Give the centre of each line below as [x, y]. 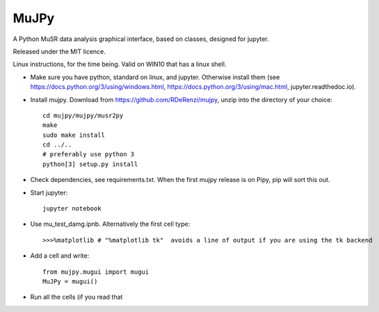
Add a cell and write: [60, 256]
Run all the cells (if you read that [76, 297]
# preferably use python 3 [89, 154]
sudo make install [74, 135]
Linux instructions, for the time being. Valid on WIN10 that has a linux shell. [120, 64]
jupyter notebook [72, 209]
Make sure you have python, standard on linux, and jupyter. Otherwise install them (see [155, 77]
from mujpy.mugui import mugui [96, 272]
